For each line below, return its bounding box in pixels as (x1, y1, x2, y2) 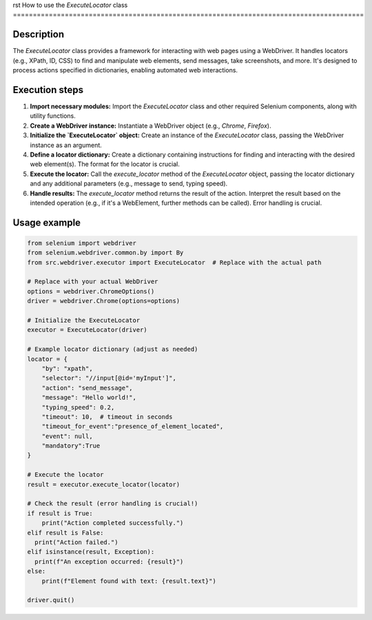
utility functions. (30, 112, 76, 120)
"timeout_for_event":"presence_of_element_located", (41, 423, 224, 430)
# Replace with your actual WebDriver (27, 278, 158, 286)
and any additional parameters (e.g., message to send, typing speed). (30, 179, 228, 188)
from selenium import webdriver (27, 239, 137, 247)
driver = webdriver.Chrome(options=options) (27, 297, 180, 305)
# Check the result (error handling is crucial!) (27, 500, 198, 508)
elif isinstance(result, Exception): (27, 548, 155, 556)
